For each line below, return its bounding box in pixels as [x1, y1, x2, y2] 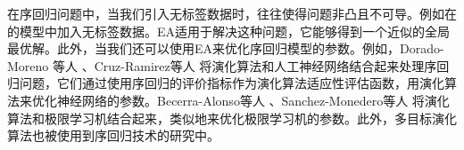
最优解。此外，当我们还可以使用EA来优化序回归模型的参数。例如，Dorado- [7, 39, 444, 58]
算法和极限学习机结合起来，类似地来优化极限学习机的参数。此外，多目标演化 [7, 108, 457, 127]
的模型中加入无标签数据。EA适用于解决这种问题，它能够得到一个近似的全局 [7, 21, 451, 40]
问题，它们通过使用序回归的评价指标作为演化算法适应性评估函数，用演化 [19, 74, 444, 92]
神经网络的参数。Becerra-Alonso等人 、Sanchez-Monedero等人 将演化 [56, 91, 450, 109]
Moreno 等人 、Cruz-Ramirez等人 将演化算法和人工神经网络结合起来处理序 [7, 56, 437, 75]
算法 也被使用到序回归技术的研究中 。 [7, 126, 220, 145]
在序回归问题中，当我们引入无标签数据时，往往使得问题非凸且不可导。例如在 [7, 4, 457, 22]
